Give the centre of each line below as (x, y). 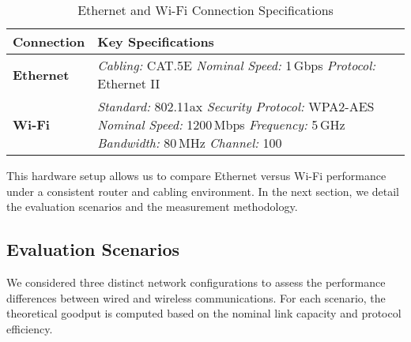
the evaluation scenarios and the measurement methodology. (152, 207)
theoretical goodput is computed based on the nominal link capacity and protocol (204, 313)
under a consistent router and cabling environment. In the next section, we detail (203, 191)
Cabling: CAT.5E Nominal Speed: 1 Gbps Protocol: (237, 65)
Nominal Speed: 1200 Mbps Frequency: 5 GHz (221, 124)
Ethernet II (129, 83)
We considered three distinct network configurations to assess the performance (196, 282)
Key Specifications (156, 41)
